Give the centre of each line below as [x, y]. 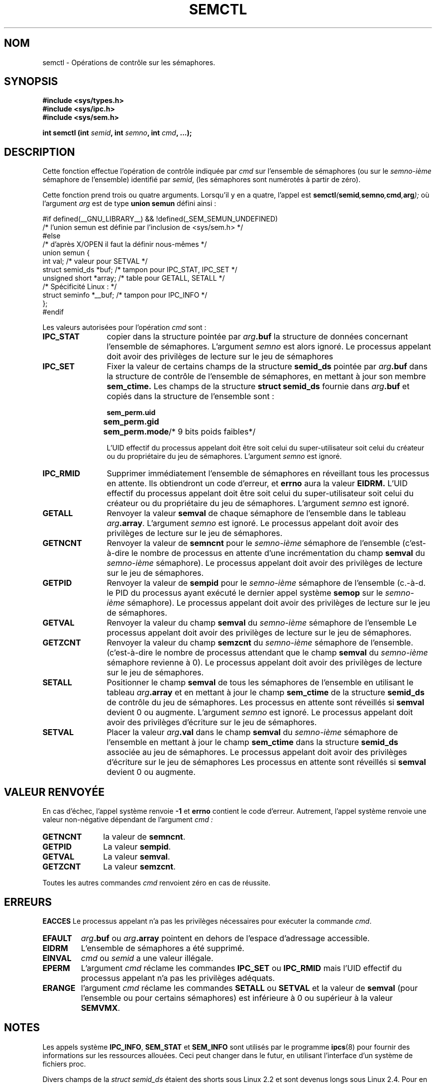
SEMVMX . [101, 1008]
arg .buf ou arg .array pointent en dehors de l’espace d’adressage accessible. [225, 938]
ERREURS [28, 902]
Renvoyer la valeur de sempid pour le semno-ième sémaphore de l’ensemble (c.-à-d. [266, 583]
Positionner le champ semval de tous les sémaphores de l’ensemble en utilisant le [260, 683]
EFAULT [57, 938]
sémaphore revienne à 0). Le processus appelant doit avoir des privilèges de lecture [264, 663]
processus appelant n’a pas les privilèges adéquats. [178, 978]
